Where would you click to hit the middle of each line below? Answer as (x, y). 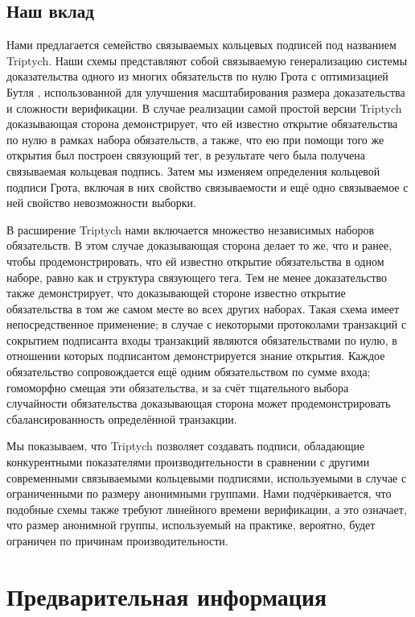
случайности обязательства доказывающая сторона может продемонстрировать (199, 403)
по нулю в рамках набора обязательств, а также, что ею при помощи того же (195, 139)
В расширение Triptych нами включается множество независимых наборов (191, 229)
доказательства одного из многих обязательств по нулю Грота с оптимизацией (197, 76)
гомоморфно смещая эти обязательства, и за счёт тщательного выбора (178, 387)
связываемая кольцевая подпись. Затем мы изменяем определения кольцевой (193, 170)
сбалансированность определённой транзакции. (122, 418)
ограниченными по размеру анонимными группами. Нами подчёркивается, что (199, 493)
